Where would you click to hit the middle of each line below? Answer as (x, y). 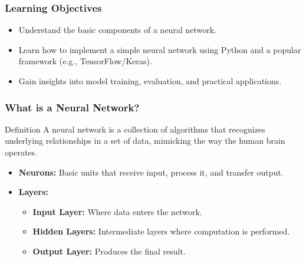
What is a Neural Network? (72, 107)
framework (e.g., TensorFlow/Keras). (85, 61)
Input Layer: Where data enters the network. (117, 211)
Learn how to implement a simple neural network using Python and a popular (160, 49)
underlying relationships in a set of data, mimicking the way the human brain (145, 141)
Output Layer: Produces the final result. (109, 251)
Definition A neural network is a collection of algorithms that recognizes (135, 129)
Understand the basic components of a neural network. (117, 30)
